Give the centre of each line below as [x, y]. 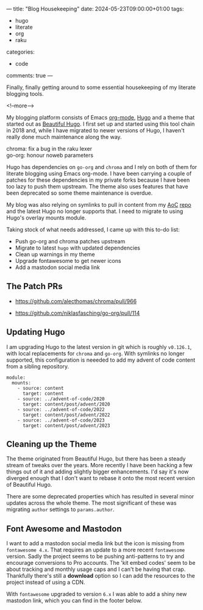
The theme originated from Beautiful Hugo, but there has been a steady [96, 459]
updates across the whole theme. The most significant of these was [91, 503]
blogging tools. [25, 94]
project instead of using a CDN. [46, 583]
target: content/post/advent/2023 [66, 425]
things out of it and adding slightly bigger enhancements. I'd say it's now [98, 472]
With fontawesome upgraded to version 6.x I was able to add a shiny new [97, 594]
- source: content [41, 388]
